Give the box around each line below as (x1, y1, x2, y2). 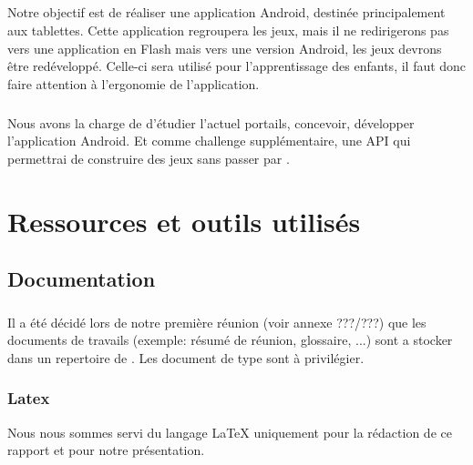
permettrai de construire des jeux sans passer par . (7, 148, 290, 167)
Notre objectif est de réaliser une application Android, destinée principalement (7, 3, 446, 22)
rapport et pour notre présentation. (7, 440, 205, 460)
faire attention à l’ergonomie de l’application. (7, 74, 260, 93)
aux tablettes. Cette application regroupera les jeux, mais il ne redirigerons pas (7, 20, 449, 39)
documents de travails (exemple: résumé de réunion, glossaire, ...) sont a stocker (7, 330, 453, 349)
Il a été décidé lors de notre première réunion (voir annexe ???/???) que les (7, 312, 427, 331)
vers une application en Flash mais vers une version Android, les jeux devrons (7, 38, 442, 57)
